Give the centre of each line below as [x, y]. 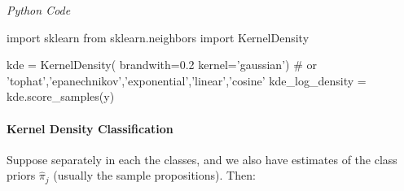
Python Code [39, 10]
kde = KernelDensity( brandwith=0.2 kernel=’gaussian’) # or [162, 65]
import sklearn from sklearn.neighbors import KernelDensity [158, 37]
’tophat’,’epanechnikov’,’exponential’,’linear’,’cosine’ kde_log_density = [187, 80]
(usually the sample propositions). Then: [154, 175]
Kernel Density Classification [90, 128]
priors [21, 175]
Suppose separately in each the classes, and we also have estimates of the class [202, 159]
